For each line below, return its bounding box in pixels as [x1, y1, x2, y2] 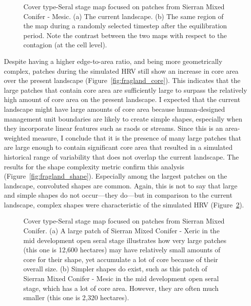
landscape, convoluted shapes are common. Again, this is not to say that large [4, 180, 237, 190]
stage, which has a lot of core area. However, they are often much [23, 283, 219, 293]
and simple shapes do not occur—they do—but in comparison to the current [4, 190, 232, 200]
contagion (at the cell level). [23, 40, 107, 50]
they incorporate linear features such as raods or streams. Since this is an [4, 123, 223, 133]
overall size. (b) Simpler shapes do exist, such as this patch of [23, 264, 208, 274]
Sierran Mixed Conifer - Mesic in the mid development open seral [23, 273, 219, 284]
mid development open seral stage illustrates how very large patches [23, 235, 227, 245]
